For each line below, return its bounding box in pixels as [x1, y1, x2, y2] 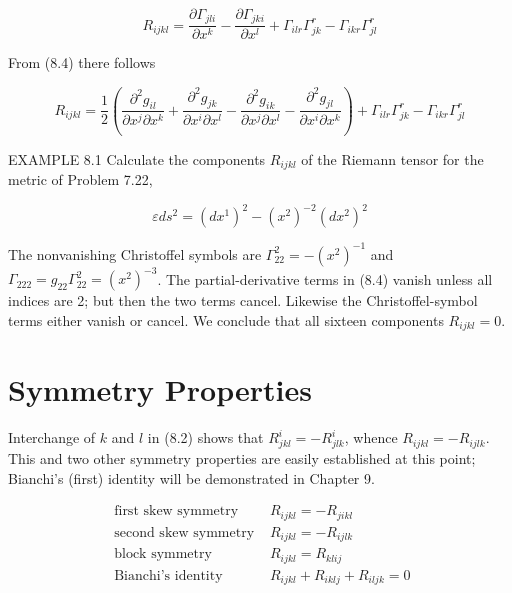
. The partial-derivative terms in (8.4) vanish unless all [157, 268, 493, 289]
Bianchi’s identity [114, 568, 223, 583]
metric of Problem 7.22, [8, 169, 153, 190]
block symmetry [114, 547, 212, 562]
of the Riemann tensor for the [301, 148, 484, 169]
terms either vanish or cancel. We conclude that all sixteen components [8, 309, 444, 330]
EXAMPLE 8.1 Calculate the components [8, 148, 266, 169]
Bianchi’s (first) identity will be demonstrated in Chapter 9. [8, 467, 375, 488]
